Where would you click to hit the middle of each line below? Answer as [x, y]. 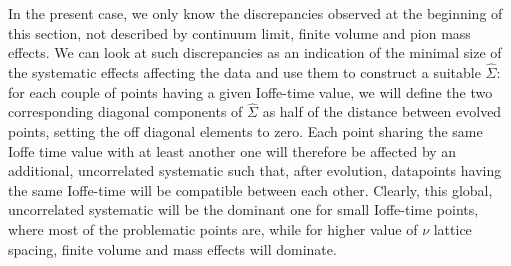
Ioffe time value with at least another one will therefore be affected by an [232, 150]
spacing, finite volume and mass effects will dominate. [172, 248]
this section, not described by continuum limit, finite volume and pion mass [239, 32]
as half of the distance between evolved [382, 111]
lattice [452, 228]
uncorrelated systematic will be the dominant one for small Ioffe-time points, [243, 209]
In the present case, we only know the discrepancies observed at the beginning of [255, 13]
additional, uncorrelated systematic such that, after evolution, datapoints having [255, 170]
